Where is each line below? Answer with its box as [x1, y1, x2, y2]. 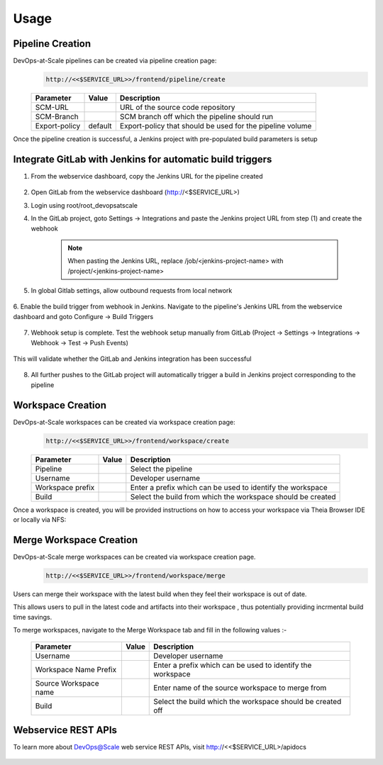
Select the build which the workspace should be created [153, 696, 342, 706]
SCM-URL [35, 103, 69, 113]
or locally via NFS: [13, 515, 67, 524]
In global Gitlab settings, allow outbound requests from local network [30, 286, 233, 295]
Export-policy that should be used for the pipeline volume [119, 121, 312, 131]
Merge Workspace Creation [13, 534, 138, 546]
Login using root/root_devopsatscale [30, 201, 138, 209]
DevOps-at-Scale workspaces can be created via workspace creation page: [13, 418, 235, 426]
